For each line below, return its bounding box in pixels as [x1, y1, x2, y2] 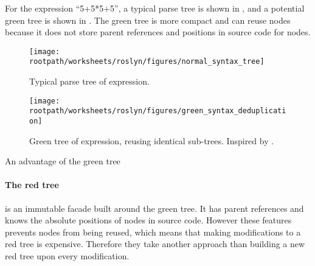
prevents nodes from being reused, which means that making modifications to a [5, 225, 301, 238]
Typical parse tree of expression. [29, 75, 150, 88]
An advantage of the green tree [5, 155, 120, 167]
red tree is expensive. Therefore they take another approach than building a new [5, 237, 305, 250]
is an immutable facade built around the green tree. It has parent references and [5, 201, 304, 214]
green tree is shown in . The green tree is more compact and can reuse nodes [5, 13, 291, 26]
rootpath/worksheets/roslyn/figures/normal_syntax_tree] [29, 57, 265, 66]
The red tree [5, 178, 59, 191]
